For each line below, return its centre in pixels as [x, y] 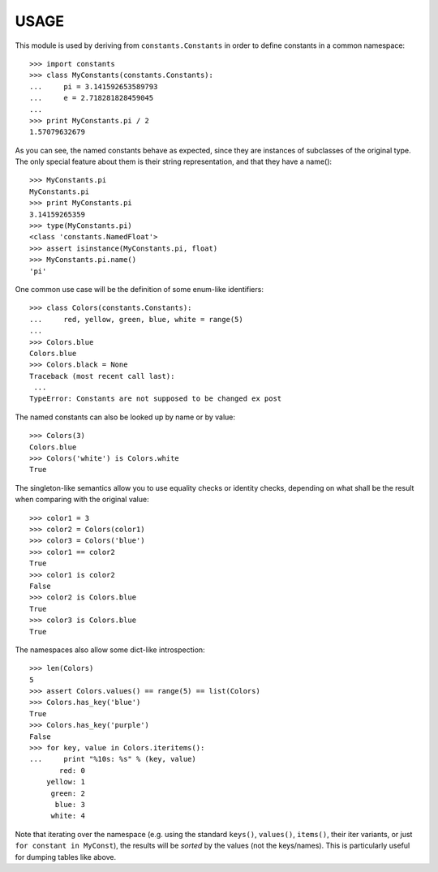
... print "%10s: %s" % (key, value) [113, 759]
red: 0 [72, 770]
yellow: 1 [65, 782]
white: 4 [68, 816]
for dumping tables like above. [66, 857]
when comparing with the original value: [82, 500]
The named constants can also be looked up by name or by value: [125, 417]
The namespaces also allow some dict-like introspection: [110, 650]
